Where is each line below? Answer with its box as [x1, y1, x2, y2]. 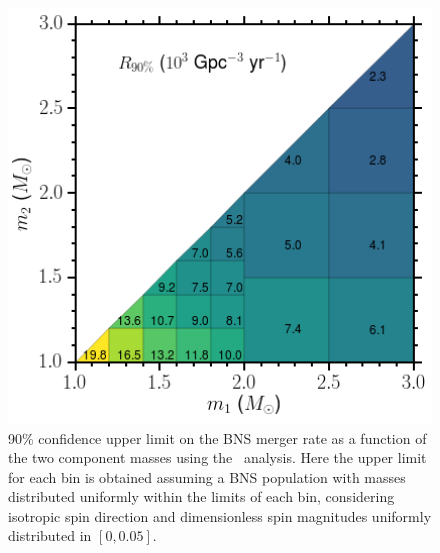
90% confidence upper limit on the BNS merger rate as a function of [8, 427, 427, 448]
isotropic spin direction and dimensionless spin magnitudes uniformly [8, 505, 432, 526]
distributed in [8, 525, 92, 546]
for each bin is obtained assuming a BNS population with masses [8, 466, 406, 487]
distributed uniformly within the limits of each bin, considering [8, 486, 395, 507]
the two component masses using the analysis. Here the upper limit [8, 447, 427, 468]
